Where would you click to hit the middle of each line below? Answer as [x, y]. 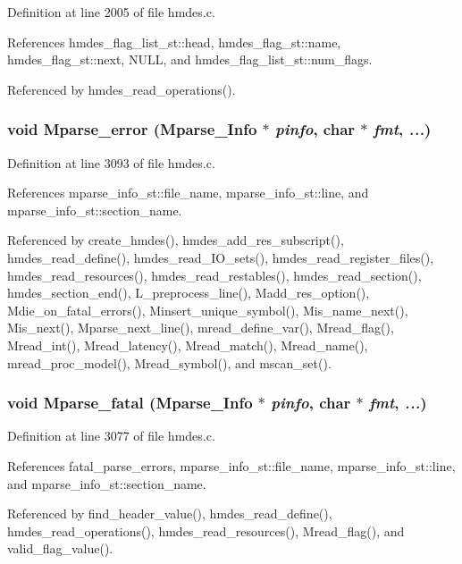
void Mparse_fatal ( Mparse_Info [130, 403]
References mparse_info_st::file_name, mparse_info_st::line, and [188, 193]
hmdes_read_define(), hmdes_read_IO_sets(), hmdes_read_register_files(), [221, 257]
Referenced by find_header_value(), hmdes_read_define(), [170, 513]
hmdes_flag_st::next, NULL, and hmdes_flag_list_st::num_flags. [190, 59]
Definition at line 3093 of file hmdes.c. [111, 162]
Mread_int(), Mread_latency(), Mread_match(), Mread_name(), [188, 345]
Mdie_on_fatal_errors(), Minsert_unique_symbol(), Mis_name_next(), [208, 310]
